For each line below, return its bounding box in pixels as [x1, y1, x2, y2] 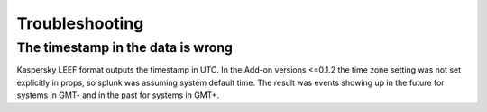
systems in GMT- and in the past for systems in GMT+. [16, 90, 220, 100]
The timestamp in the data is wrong [16, 39, 234, 56]
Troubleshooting [16, 13, 144, 33]
